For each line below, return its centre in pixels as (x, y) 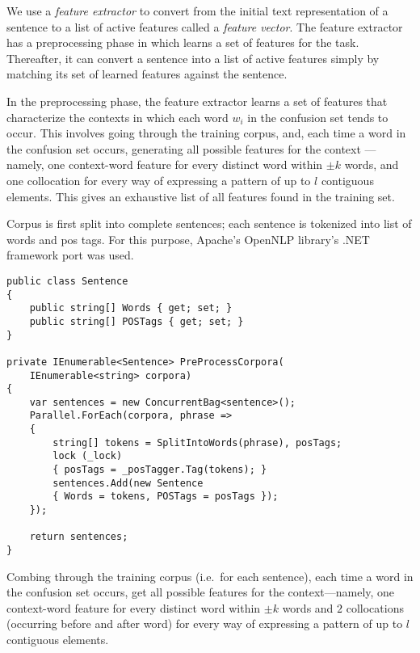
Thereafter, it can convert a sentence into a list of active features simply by (193, 58)
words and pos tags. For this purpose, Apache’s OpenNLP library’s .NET (188, 239)
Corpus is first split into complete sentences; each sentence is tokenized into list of (209, 223)
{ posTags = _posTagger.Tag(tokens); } (160, 470)
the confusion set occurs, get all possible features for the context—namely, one (201, 592)
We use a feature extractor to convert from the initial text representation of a (197, 11)
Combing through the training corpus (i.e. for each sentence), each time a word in (210, 576)
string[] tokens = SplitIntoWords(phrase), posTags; (197, 442)
